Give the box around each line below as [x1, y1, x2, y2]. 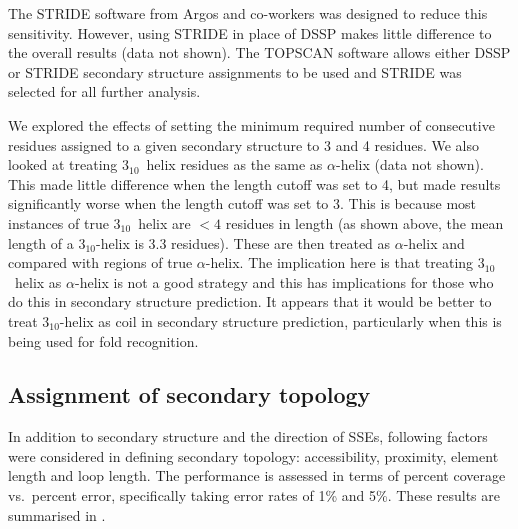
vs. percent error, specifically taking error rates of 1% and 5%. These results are [8, 485, 500, 506]
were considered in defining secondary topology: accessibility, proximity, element [8, 445, 499, 466]
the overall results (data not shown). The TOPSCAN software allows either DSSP [8, 42, 511, 63]
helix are [138, 212, 191, 233]
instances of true [8, 212, 109, 233]
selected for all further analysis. [8, 81, 201, 102]
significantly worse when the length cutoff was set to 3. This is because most [8, 193, 477, 214]
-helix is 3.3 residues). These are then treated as [95, 232, 391, 253]
